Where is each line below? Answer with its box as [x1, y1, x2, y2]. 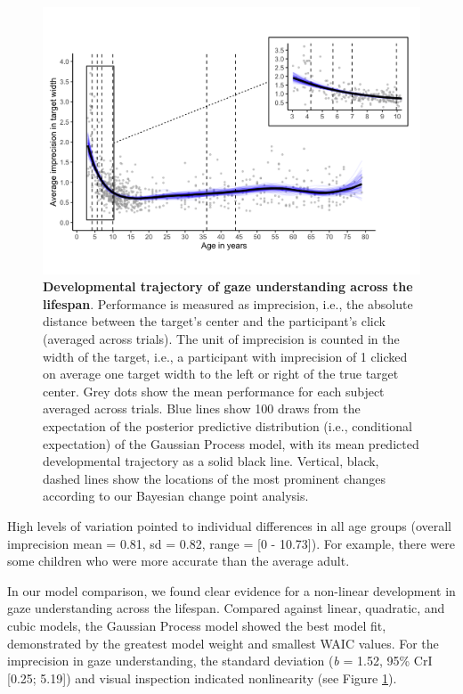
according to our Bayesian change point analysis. [43, 486, 309, 505]
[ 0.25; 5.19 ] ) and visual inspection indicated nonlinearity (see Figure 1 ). [7, 668, 397, 687]
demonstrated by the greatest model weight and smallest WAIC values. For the [7, 633, 439, 652]
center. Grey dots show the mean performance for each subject [43, 381, 385, 400]
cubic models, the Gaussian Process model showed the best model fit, [7, 616, 386, 634]
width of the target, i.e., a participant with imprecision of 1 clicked [43, 347, 408, 365]
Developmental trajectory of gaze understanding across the [43, 277, 413, 296]
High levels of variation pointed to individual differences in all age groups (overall [7, 516, 451, 535]
